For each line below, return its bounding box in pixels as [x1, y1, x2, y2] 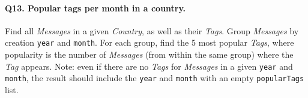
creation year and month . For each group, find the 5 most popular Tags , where [5, 36, 294, 49]
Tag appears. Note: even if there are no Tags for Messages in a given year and [5, 60, 293, 72]
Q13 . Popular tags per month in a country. [5, 1, 186, 14]
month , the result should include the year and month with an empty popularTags [5, 72, 304, 84]
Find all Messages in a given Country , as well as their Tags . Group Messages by [5, 24, 299, 37]
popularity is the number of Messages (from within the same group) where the [5, 48, 294, 61]
